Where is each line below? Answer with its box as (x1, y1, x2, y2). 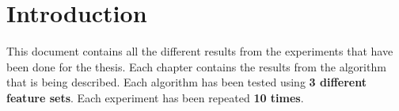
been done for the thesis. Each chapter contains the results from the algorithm (6, 58, 386, 75)
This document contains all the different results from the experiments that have (6, 43, 393, 59)
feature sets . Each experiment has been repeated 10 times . (6, 89, 304, 105)
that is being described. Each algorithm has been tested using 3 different (6, 74, 367, 90)
